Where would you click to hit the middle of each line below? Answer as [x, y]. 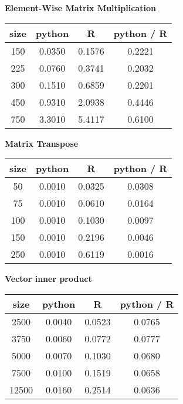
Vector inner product [48, 279]
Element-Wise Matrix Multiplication [80, 8]
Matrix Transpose [42, 143]
